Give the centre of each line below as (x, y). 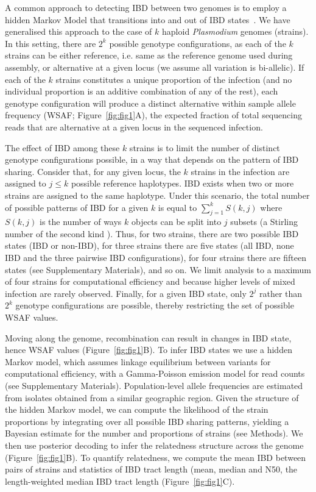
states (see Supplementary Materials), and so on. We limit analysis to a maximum (158, 269)
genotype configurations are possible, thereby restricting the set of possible (155, 305)
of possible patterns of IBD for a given (77, 207)
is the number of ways (81, 222)
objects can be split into (177, 222)
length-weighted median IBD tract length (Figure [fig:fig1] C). (120, 481)
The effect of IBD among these (62, 147)
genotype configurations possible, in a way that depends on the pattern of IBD (152, 159)
